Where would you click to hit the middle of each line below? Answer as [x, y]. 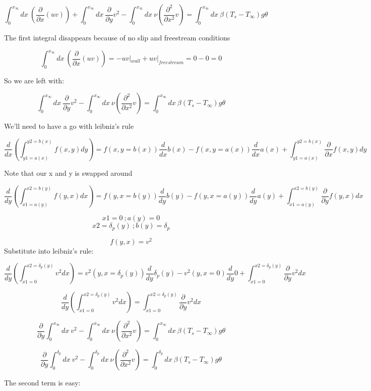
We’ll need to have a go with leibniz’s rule [69, 126]
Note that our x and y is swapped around [68, 173]
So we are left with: [34, 80]
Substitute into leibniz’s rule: [49, 250]
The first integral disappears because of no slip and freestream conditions [117, 37]
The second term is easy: [42, 383]
